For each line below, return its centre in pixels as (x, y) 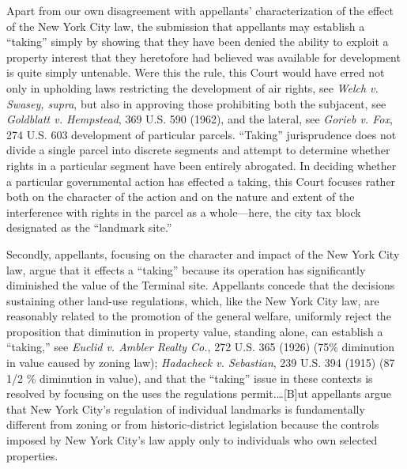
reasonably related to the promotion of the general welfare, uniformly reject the (199, 316)
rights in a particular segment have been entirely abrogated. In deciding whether (202, 165)
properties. (32, 455)
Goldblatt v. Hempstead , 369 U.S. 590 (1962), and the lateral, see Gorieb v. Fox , (200, 119)
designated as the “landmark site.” (89, 227)
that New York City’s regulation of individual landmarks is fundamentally (186, 408)
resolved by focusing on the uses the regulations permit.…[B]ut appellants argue (199, 393)
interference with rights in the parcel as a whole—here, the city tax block (184, 212)
